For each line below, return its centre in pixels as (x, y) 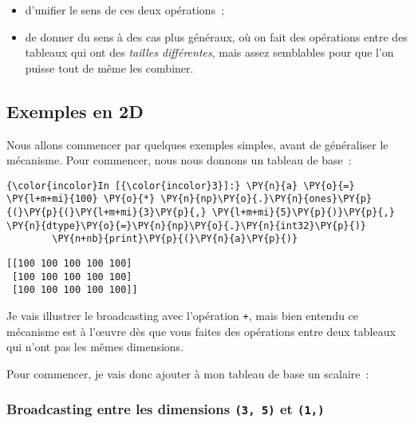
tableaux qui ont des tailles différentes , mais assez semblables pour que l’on (209, 52)
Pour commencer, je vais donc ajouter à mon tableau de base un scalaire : (188, 373)
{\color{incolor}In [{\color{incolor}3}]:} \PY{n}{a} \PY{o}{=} (181, 186)
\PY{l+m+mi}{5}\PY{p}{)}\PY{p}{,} (303, 213)
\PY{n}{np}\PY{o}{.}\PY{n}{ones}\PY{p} (266, 199)
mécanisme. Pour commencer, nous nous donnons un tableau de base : (179, 160)
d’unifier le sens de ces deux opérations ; (125, 10)
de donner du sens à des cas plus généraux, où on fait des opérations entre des (216, 36)
